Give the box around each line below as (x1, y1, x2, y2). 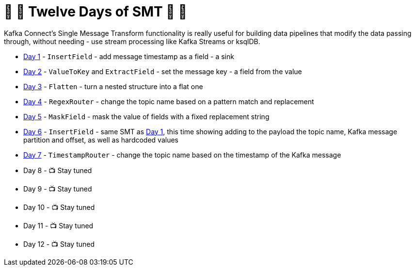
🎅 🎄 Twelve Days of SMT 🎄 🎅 (4, 3, 187, 20)
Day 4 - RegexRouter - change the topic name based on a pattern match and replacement (23, 97, 314, 106)
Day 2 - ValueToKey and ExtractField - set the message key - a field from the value (23, 67, 302, 76)
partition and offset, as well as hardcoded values (23, 135, 178, 144)
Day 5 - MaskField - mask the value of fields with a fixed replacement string (23, 112, 270, 121)
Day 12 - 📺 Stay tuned (23, 239, 95, 248)
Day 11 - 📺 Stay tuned (23, 221, 94, 230)
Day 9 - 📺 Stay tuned (23, 184, 92, 193)
